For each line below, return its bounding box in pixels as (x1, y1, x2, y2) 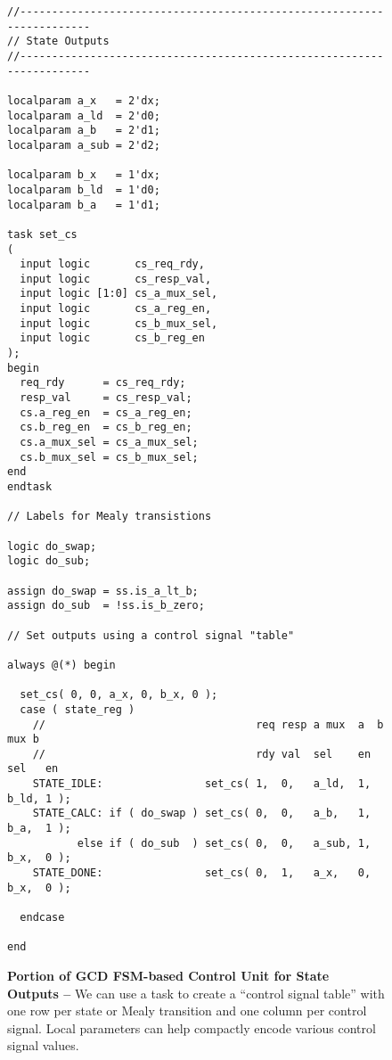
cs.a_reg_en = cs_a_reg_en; (20, 406, 192, 419)
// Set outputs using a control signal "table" (7, 629, 295, 642)
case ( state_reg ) (20, 703, 135, 716)
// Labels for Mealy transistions (7, 510, 212, 523)
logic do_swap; (7, 539, 97, 553)
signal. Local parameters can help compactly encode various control (7, 1018, 376, 1037)
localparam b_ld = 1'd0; (7, 183, 160, 196)
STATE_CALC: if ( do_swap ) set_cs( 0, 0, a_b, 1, (32, 807, 372, 820)
